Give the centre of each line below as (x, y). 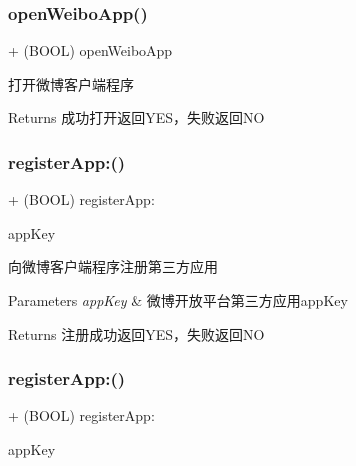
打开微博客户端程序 (71, 83)
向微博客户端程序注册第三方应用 (113, 266)
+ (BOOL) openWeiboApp (90, 50)
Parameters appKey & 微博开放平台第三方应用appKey (178, 300)
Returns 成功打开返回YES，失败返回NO (136, 117)
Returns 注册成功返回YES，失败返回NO (136, 333)
